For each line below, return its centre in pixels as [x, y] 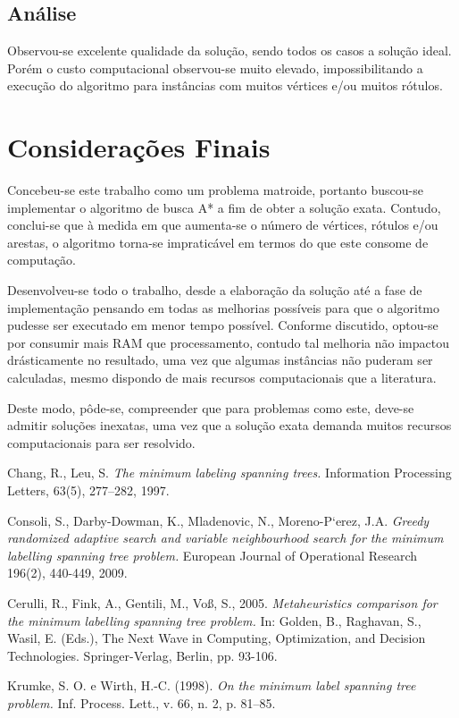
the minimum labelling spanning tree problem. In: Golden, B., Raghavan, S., [214, 620]
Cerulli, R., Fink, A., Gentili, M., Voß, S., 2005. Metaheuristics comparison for [222, 602]
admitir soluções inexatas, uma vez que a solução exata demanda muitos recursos [229, 425]
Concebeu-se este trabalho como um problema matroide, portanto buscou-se [215, 190]
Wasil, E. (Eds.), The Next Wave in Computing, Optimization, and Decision [217, 638]
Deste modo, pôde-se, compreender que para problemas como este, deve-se [211, 407]
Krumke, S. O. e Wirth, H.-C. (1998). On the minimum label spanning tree [212, 685]
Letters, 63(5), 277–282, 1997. [88, 490]
